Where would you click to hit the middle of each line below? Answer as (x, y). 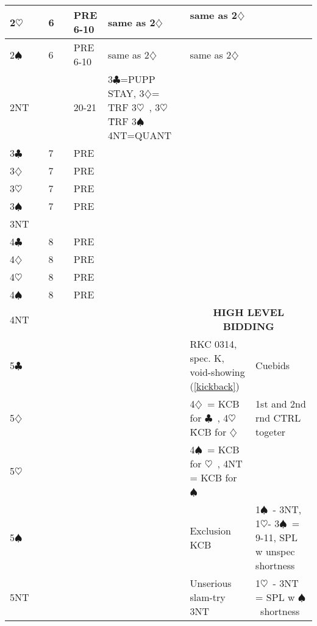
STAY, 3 (126, 93)
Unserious (211, 583)
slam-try (208, 597)
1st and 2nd (281, 404)
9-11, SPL (276, 537)
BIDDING (248, 326)
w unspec (275, 551)
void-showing (217, 372)
